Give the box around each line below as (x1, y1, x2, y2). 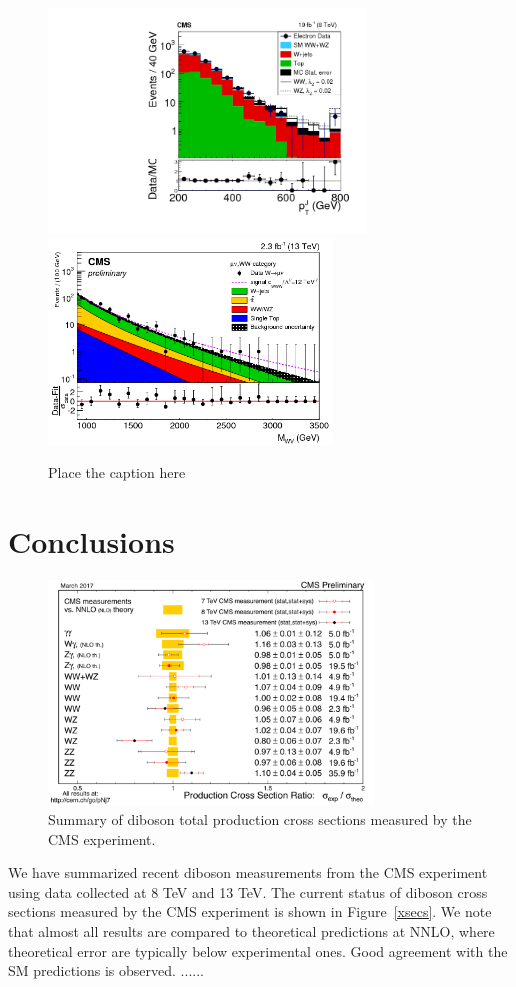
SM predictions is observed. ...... (8, 960, 204, 981)
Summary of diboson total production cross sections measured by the (48, 809, 472, 830)
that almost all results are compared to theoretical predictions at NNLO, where (8, 921, 495, 942)
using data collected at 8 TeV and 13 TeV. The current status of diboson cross (8, 881, 488, 902)
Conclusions (8, 520, 175, 561)
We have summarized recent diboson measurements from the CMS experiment (8, 862, 488, 883)
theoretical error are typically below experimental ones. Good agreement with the (8, 940, 508, 961)
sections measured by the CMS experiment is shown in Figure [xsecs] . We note (8, 901, 492, 922)
